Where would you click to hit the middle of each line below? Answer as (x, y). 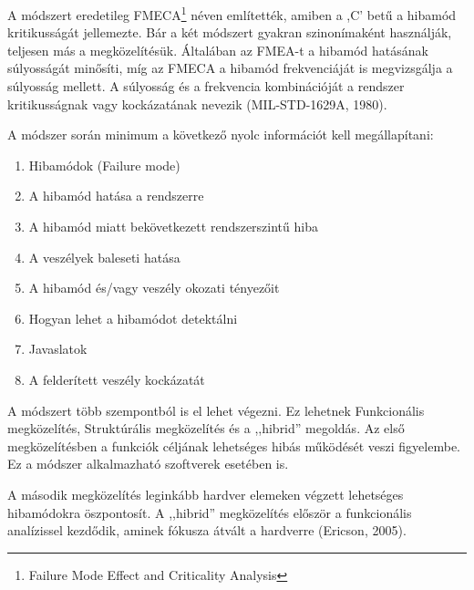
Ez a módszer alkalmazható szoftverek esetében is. (148, 464)
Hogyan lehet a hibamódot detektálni (133, 318)
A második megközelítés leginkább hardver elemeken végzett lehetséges (206, 494)
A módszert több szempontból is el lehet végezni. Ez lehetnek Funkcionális (216, 410)
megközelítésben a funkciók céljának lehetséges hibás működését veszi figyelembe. (234, 445)
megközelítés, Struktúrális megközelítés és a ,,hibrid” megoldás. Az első (206, 428)
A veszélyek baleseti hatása (104, 257)
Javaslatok (58, 349)
